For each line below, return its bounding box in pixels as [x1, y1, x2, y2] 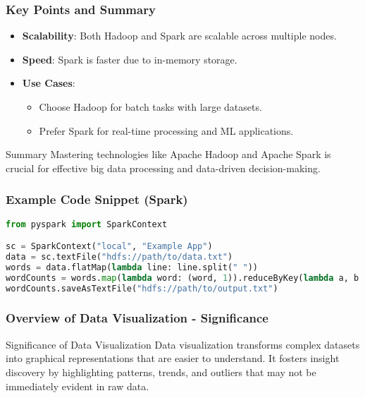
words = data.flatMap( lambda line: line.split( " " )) [6, 262, 258, 272]
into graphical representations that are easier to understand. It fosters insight [6, 351, 340, 366]
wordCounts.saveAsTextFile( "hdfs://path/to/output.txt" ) [6, 283, 278, 294]
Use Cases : [22, 76, 75, 90]
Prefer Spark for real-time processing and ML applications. [39, 123, 294, 138]
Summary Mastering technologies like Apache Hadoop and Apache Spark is [6, 147, 331, 162]
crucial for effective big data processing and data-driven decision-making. [6, 160, 321, 175]
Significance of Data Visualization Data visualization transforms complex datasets [6, 337, 360, 351]
